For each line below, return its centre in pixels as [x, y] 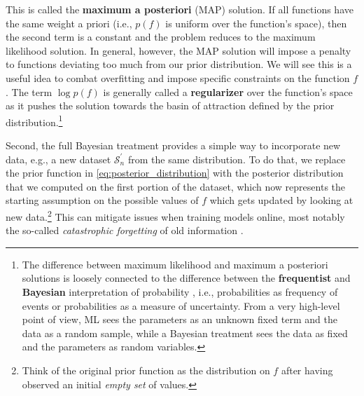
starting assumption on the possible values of [102, 200]
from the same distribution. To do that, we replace [237, 159]
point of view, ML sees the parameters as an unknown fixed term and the [180, 319]
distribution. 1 [34, 121]
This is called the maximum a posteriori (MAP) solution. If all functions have [180, 9]
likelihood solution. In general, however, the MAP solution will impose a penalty [178, 50]
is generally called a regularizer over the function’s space [228, 91]
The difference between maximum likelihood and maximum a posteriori [175, 264]
